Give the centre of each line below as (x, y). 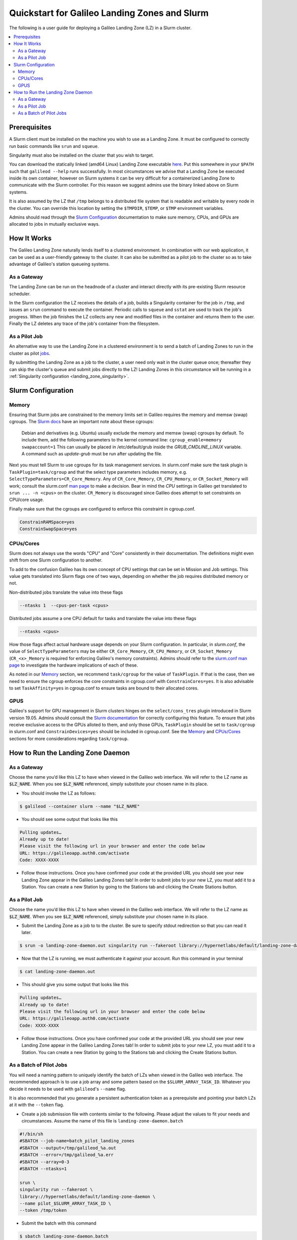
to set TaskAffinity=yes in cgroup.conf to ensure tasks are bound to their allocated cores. (104, 688)
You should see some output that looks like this (70, 819)
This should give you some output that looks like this (75, 985)
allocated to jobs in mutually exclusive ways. (54, 224)
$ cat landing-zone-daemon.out (58, 972)
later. (27, 932)
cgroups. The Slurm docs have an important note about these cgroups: (82, 422)
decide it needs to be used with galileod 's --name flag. (68, 1089)
